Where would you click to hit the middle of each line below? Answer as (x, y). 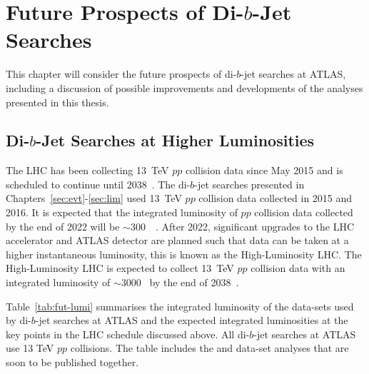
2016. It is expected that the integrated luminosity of (122, 212)
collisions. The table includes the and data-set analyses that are (209, 348)
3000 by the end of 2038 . (180, 282)
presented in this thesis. (57, 102)
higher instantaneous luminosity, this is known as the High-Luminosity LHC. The (184, 254)
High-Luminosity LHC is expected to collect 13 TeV (120, 268)
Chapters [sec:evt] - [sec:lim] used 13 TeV (94, 198)
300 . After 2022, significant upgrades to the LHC (242, 226)
